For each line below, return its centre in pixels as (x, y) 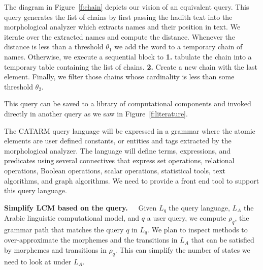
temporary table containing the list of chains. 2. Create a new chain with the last (131, 66)
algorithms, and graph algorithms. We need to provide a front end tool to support (132, 180)
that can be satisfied (223, 240)
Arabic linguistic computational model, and (72, 218)
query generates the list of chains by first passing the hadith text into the (118, 17)
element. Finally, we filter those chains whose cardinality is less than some (119, 77)
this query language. (36, 190)
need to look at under (38, 261)
